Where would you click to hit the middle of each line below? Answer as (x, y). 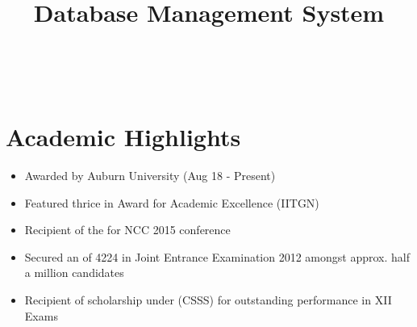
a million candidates (74, 272)
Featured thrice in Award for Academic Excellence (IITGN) (172, 202)
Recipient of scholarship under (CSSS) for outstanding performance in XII (208, 300)
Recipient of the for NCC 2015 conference (127, 230)
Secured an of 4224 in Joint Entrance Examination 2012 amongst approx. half (217, 256)
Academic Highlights (123, 137)
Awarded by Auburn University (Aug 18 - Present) (150, 176)
